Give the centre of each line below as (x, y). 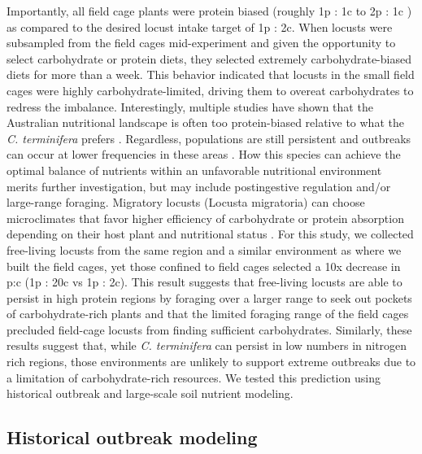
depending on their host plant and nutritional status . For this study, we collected (210, 234)
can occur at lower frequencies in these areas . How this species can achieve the (204, 154)
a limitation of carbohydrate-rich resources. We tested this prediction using (194, 377)
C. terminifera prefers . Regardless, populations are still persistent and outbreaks (209, 138)
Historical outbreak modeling (132, 437)
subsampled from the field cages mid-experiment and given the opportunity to (201, 43)
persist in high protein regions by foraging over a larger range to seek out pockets (209, 297)
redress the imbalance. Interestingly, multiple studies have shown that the (190, 106)
